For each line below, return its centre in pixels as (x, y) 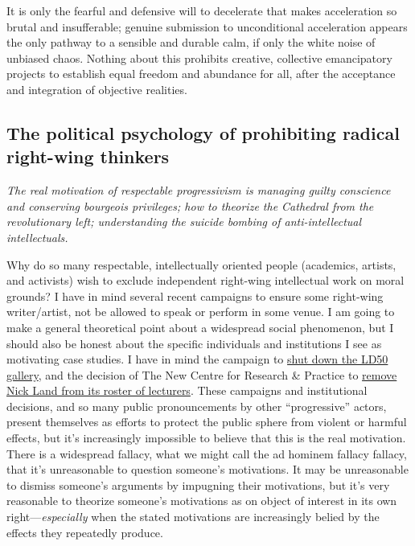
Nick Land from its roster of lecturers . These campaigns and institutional (187, 390)
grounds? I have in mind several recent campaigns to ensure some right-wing (195, 296)
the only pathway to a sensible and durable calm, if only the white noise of (191, 42)
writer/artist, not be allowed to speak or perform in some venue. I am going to (201, 312)
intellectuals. (37, 237)
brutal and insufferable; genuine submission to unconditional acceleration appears (207, 26)
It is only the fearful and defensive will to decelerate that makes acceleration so (202, 10)
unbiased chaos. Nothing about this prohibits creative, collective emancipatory (199, 57)
